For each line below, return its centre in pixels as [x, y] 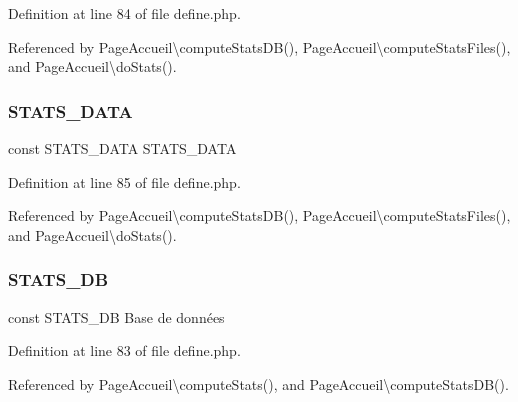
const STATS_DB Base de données [116, 316]
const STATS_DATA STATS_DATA [122, 148]
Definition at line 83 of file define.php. [124, 350]
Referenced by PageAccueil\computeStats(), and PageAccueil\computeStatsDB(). [258, 383]
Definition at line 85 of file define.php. [124, 181]
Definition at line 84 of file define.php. [124, 13]
